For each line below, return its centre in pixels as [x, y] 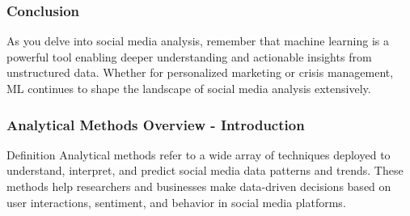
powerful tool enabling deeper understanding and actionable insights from [189, 56]
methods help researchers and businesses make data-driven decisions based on [199, 186]
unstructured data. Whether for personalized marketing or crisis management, [200, 72]
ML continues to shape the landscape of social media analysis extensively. [189, 88]
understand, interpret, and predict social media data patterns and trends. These [205, 170]
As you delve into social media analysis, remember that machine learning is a [198, 41]
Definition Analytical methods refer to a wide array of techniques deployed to [199, 154]
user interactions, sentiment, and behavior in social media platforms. [176, 202]
